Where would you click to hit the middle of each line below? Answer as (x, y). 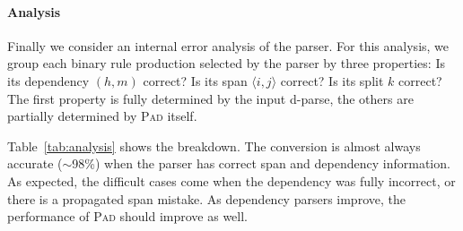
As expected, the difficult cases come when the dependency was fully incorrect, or (231, 180)
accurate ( (35, 163)
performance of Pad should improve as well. (128, 216)
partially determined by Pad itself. (102, 116)
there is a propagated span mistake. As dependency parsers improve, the (206, 198)
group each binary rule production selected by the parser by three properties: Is (226, 63)
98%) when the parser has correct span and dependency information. (261, 163)
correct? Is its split (332, 80)
